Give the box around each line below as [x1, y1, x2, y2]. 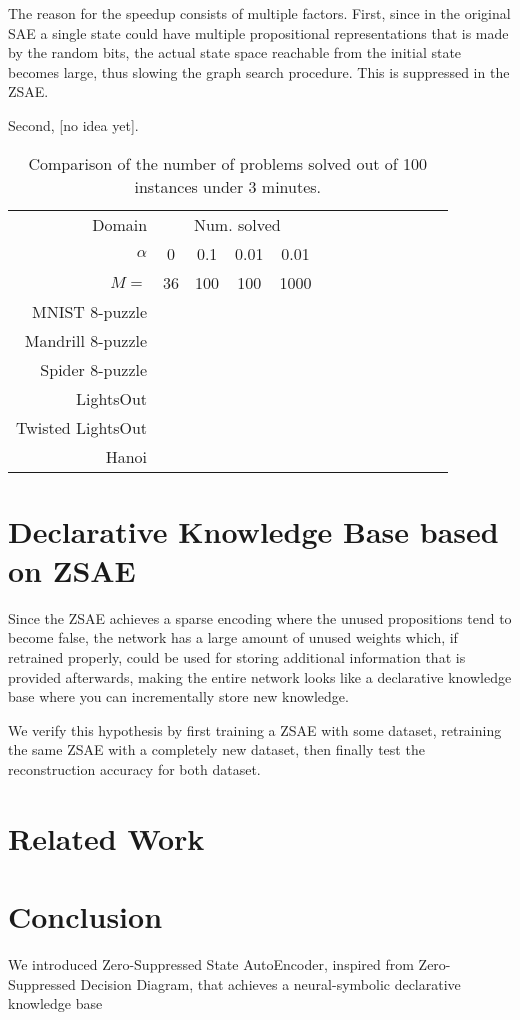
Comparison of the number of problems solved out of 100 [28, 151, 428, 175]
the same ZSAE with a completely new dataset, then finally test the [8, 739, 425, 760]
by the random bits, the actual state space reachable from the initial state [8, 42, 462, 63]
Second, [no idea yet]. [8, 114, 139, 135]
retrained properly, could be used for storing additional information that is [8, 647, 466, 668]
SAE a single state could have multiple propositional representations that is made [8, 22, 509, 43]
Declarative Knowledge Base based [8, 510, 499, 551]
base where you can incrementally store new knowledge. [8, 686, 349, 707]
